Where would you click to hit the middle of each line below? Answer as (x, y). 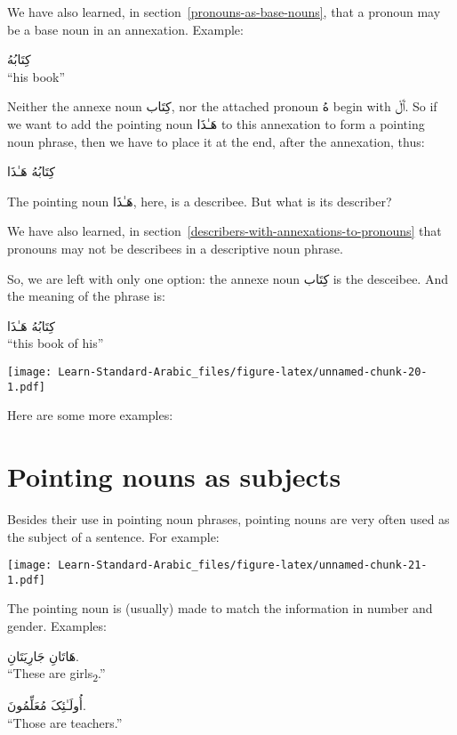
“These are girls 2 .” (56, 674)
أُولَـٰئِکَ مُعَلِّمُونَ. (47, 705)
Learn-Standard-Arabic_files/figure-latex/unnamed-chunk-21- (243, 565)
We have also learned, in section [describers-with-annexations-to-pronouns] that (224, 231)
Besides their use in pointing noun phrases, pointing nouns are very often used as (228, 518)
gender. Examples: (57, 626)
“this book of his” (56, 343)
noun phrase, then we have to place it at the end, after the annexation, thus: (216, 141)
